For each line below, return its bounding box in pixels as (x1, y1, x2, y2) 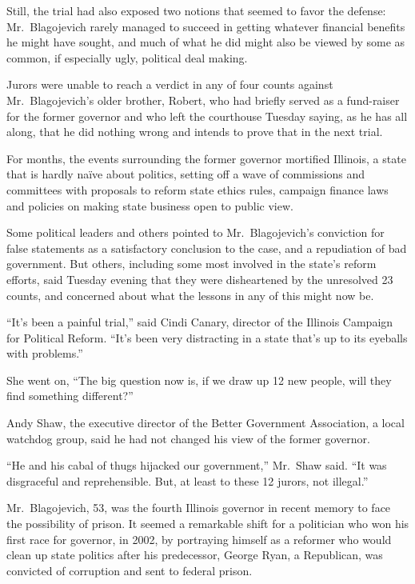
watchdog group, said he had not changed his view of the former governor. (6, 430, 370, 446)
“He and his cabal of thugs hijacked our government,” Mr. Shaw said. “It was (6, 457, 387, 474)
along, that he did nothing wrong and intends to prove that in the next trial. (6, 123, 383, 140)
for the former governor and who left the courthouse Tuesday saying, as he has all (6, 107, 408, 124)
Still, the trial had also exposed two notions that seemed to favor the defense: (6, 2, 386, 18)
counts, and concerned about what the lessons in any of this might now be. (6, 286, 374, 303)
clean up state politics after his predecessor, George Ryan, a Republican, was (6, 546, 383, 563)
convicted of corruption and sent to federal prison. (6, 562, 253, 578)
